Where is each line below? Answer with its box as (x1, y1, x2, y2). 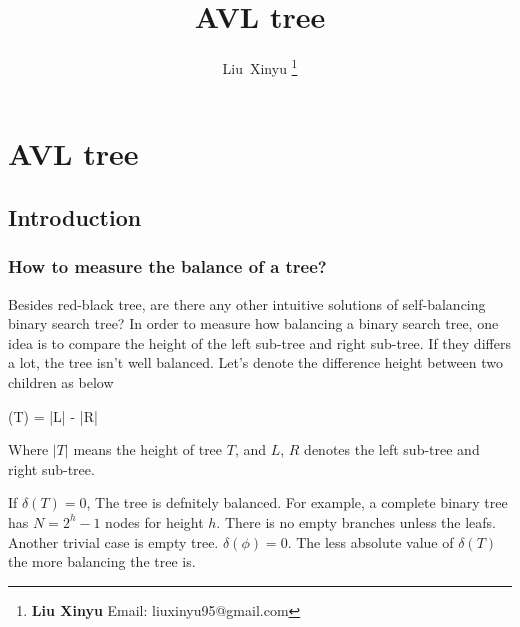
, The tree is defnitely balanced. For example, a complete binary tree (86, 492, 508, 513)
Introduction (8, 201, 142, 232)
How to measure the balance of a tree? (8, 254, 327, 279)
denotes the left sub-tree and (304, 439, 480, 460)
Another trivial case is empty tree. (8, 531, 219, 552)
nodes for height (105, 511, 204, 532)
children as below (8, 371, 114, 392)
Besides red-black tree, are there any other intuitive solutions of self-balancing (8, 293, 486, 314)
